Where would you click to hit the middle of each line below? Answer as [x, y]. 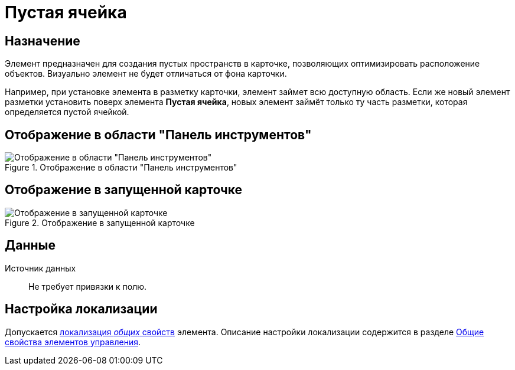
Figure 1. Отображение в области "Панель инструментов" [121, 168]
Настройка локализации [81, 309]
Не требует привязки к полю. [88, 286]
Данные [30, 245]
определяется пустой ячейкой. [67, 112]
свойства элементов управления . [73, 342]
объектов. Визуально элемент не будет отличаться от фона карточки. [146, 74]
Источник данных [40, 268]
